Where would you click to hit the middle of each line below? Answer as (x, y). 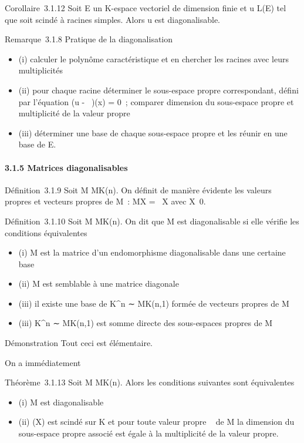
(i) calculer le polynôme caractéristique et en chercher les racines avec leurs (153, 58)
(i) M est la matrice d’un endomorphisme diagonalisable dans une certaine (152, 252)
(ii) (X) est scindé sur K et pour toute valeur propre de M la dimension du (156, 422)
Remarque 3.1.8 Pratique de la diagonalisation (89, 39)
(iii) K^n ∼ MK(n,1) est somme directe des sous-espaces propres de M (146, 323)
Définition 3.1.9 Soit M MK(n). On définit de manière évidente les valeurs (138, 189)
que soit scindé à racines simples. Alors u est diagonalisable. (112, 19)
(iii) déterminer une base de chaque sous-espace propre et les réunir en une (153, 132)
